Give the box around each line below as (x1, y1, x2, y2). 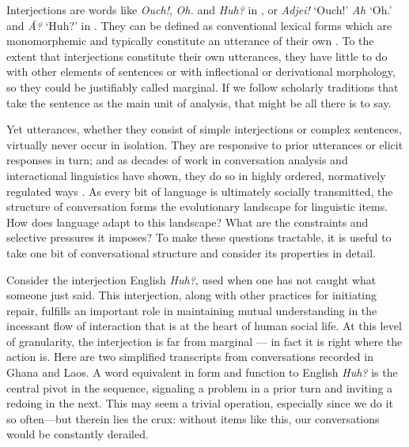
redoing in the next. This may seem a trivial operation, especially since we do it (6, 395, 393, 411)
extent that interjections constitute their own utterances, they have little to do (6, 47, 388, 64)
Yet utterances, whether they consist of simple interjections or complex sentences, (6, 121, 402, 137)
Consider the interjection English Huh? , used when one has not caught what (6, 271, 377, 287)
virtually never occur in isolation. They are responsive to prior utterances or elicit (6, 136, 403, 152)
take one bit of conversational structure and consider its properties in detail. (6, 244, 376, 261)
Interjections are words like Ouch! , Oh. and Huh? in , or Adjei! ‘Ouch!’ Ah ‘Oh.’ (6, 2, 392, 17)
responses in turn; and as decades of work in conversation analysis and (6, 152, 348, 168)
